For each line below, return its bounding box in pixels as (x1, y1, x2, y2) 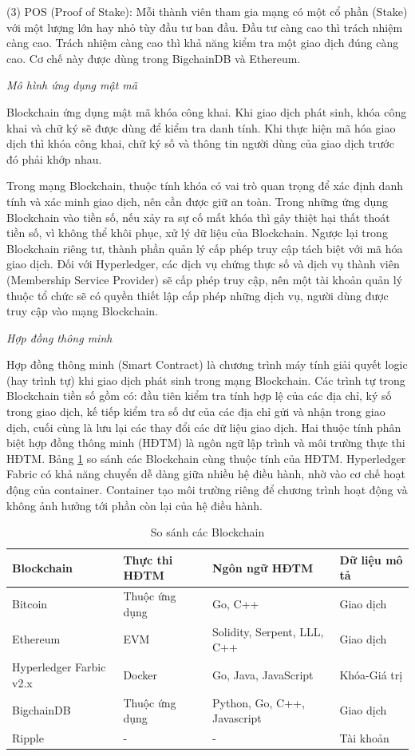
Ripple (12, 730, 44, 746)
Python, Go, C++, (212, 694, 305, 710)
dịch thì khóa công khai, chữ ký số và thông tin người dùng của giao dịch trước (6, 135, 394, 152)
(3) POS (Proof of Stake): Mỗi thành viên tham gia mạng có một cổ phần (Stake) (6, 3, 408, 19)
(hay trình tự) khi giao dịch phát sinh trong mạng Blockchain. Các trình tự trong (6, 371, 405, 388)
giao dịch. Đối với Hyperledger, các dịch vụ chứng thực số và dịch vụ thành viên (6, 255, 400, 272)
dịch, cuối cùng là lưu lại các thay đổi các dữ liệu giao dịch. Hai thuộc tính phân (6, 418, 401, 435)
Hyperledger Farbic (12, 659, 106, 675)
